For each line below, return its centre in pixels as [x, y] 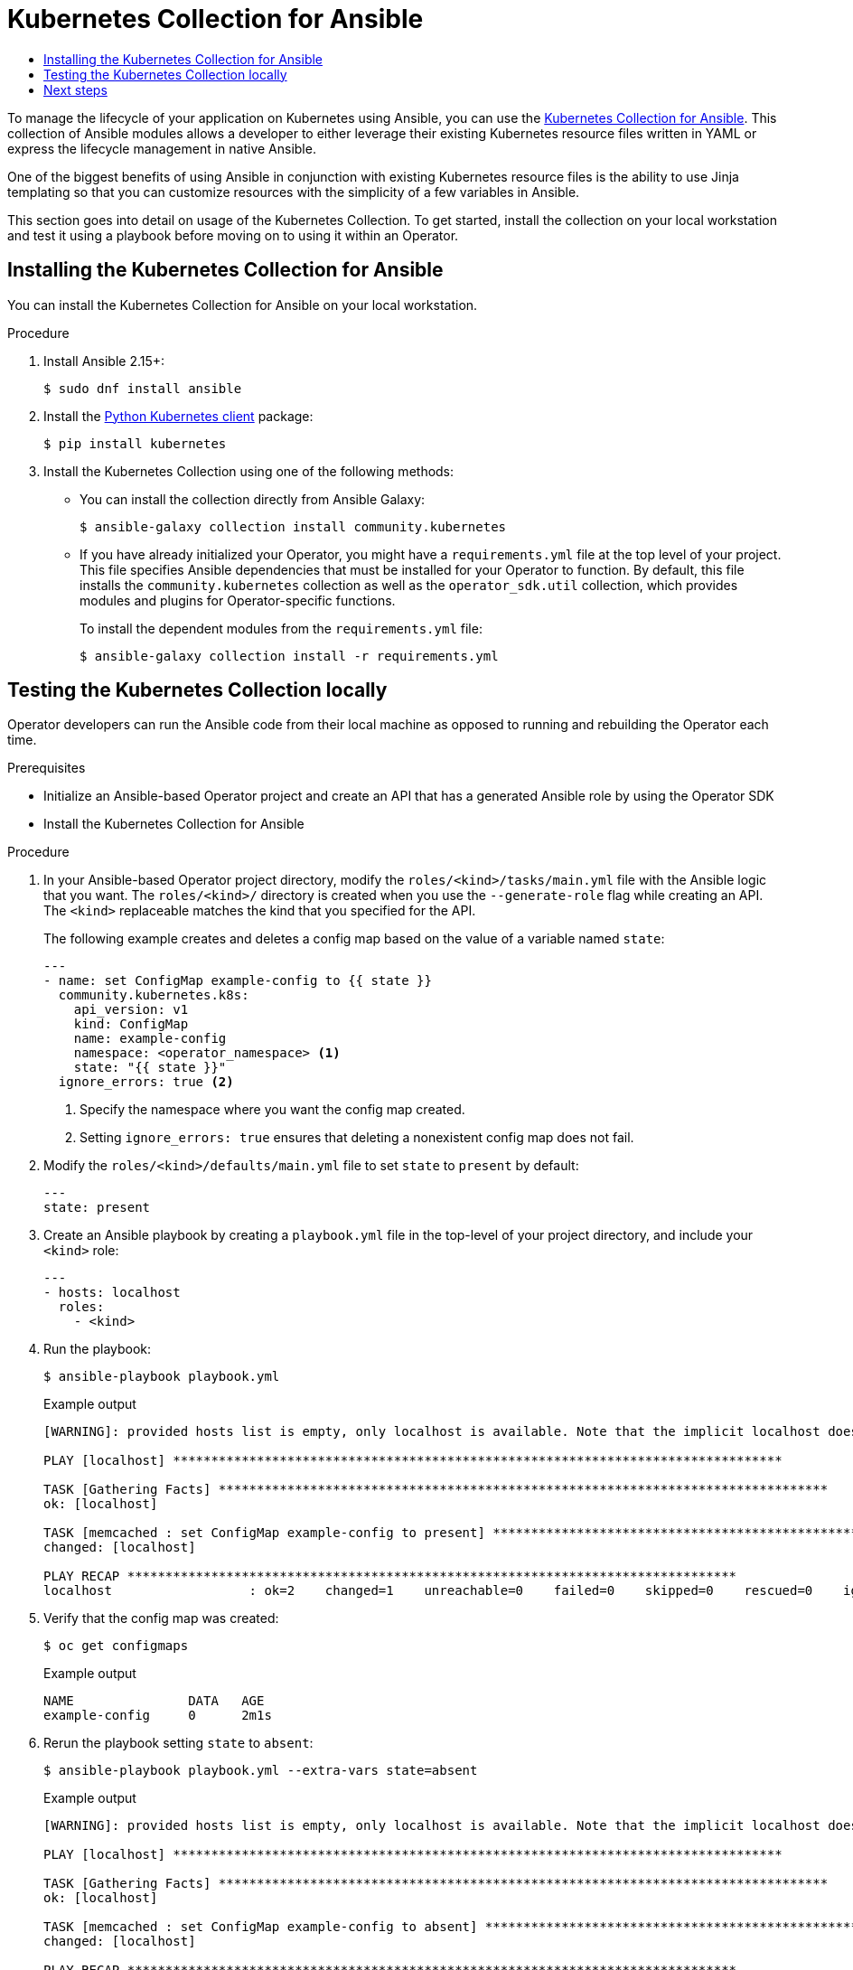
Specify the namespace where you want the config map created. [272, 1110]
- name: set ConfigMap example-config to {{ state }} [238, 981]
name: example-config [150, 1039]
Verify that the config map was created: [161, 1618]
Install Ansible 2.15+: [104, 361]
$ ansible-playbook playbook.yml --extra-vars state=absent [261, 1771]
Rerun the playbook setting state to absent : [178, 1743]
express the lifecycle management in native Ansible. [162, 148]
